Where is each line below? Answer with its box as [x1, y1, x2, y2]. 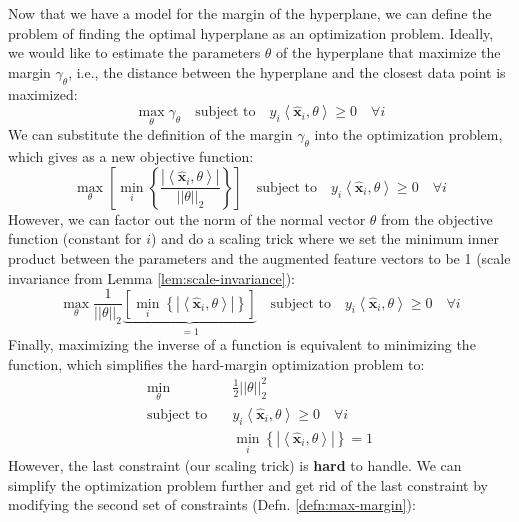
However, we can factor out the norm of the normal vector [8, 208, 366, 229]
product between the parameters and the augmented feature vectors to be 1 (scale [8, 247, 511, 268]
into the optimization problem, [314, 124, 503, 145]
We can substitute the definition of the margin [8, 124, 293, 145]
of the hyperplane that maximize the [276, 42, 501, 63]
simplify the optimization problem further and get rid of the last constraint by [8, 474, 488, 495]
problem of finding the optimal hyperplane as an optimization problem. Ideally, [8, 22, 494, 43]
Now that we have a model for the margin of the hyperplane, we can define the [8, 3, 492, 23]
